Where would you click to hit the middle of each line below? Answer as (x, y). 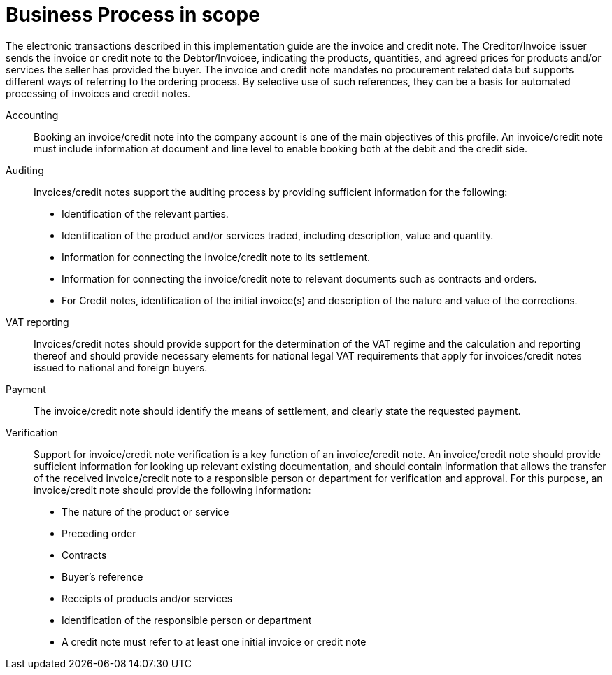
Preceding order (99, 533)
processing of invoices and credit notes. (98, 93)
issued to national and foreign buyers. (121, 367)
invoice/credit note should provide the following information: (172, 490)
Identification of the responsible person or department (187, 620)
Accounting (32, 115)
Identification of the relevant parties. (145, 213)
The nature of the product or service (145, 511)
